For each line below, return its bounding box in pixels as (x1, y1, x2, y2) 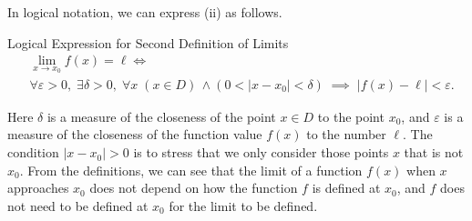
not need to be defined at (7, 196, 149, 215)
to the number (306, 125, 386, 144)
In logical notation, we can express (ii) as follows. (7, 3, 282, 21)
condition (7, 143, 59, 162)
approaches (7, 178, 69, 197)
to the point (317, 106, 385, 126)
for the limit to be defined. (169, 196, 318, 215)
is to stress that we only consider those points (133, 143, 389, 162)
